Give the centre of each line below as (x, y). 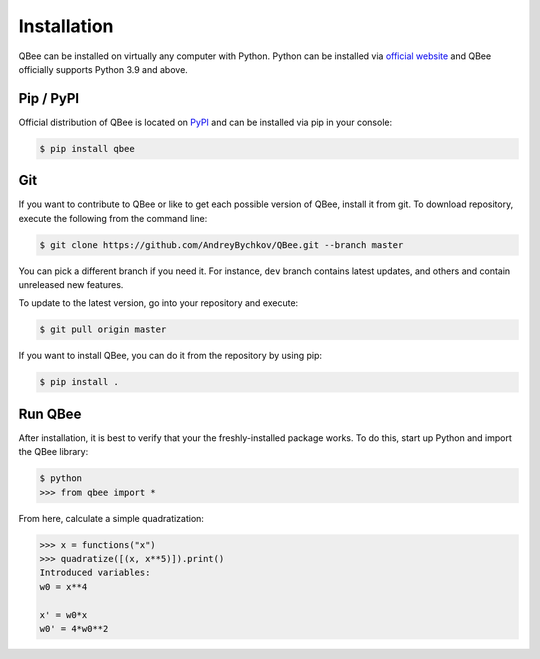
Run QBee (50, 413)
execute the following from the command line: (113, 218)
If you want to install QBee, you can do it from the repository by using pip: (170, 356)
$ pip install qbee (87, 148)
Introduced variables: (95, 573)
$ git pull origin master (103, 329)
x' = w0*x (63, 614)
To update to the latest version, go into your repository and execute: (158, 303)
